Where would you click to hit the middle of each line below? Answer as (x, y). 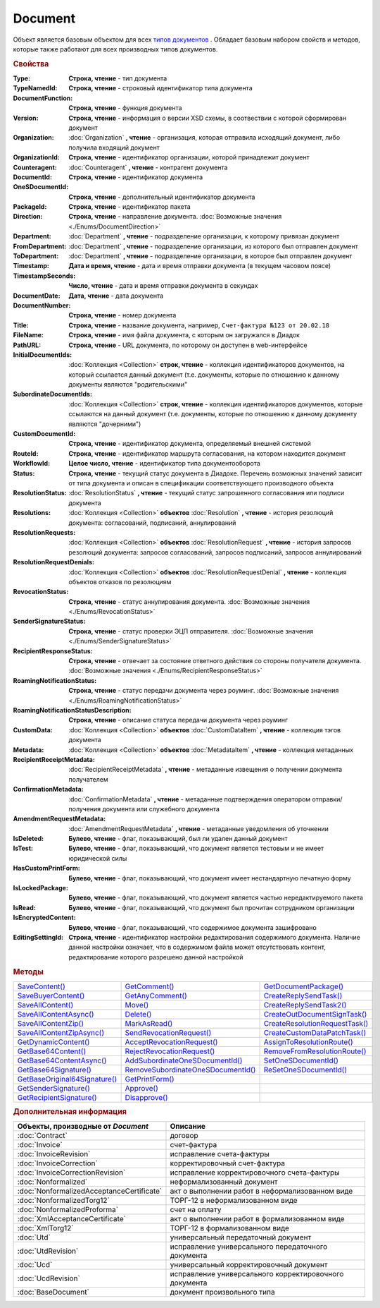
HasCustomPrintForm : (46, 868)
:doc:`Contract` (43, 1136)
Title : (21, 325)
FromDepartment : (40, 246)
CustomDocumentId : (44, 434)
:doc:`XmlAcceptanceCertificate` (72, 1219)
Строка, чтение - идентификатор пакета (130, 207)
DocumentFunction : (43, 98)
